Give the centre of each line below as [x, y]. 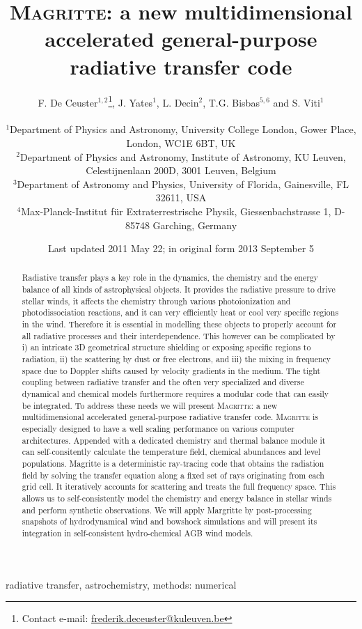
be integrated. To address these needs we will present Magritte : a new [150, 405]
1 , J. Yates [131, 101]
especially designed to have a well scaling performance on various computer [158, 429]
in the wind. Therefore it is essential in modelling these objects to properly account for [179, 324]
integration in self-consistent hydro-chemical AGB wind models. [137, 533]
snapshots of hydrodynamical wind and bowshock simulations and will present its [170, 521]
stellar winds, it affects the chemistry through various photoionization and [156, 301]
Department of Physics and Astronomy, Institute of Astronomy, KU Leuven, [183, 156]
